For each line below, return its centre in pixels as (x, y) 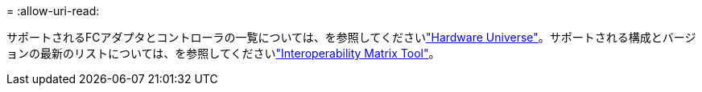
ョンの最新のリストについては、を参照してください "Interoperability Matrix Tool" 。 (223, 53)
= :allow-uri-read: (53, 11)
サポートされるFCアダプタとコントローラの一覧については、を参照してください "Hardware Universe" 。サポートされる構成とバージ (351, 37)
